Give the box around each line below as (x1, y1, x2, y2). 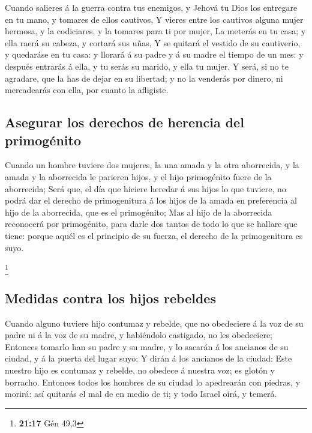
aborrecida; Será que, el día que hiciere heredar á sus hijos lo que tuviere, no (5, 182, 286, 195)
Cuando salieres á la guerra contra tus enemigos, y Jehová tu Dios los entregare (5, 1, 298, 13)
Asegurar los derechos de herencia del (5, 113, 244, 132)
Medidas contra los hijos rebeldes (5, 288, 216, 307)
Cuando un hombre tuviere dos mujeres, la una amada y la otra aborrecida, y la (5, 159, 299, 171)
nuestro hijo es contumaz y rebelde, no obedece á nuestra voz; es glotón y (5, 364, 275, 376)
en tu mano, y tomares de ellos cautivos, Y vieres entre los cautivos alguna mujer (5, 13, 304, 25)
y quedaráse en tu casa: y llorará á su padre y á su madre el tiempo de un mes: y (5, 48, 304, 61)
